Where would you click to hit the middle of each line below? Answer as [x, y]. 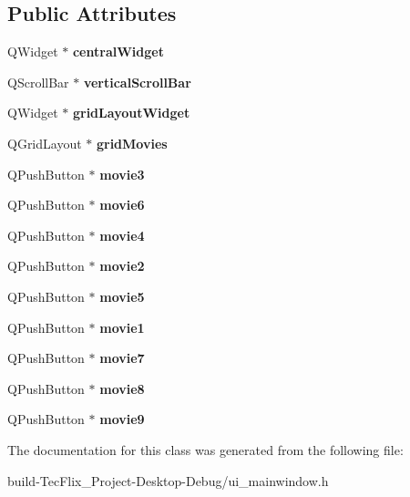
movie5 [122, 296]
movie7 [122, 358]
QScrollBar [38, 82]
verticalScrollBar [137, 82]
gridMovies [132, 143]
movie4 [122, 235]
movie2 [122, 266]
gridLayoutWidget [131, 113]
